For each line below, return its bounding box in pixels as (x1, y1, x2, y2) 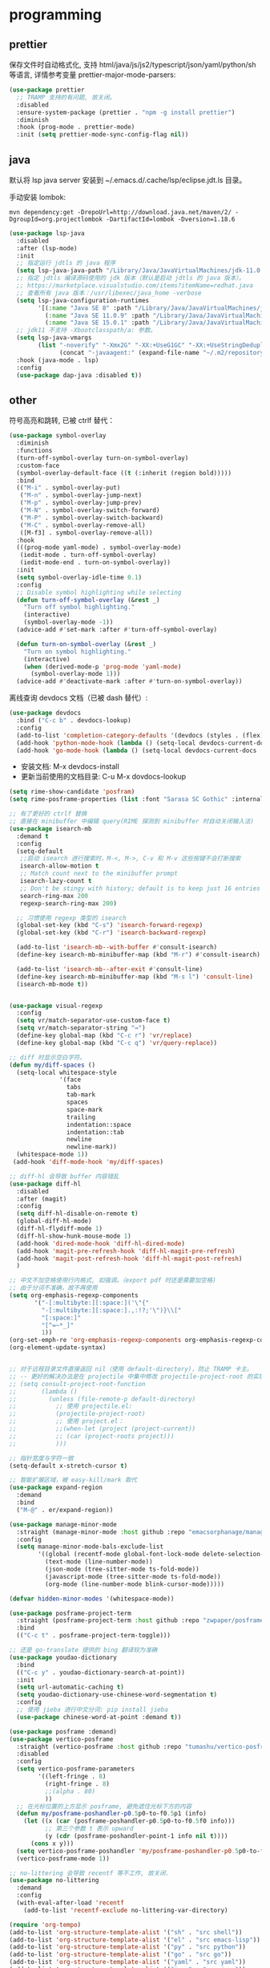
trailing (66, 1113, 95, 1121)
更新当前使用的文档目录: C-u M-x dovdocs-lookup (20, 772, 187, 782)
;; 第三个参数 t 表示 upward (44, 1824, 134, 1833)
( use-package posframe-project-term (9, 1609, 131, 1617)
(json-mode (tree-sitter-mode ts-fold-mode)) (44, 1565, 199, 1573)
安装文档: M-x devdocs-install (20, 762, 119, 771)
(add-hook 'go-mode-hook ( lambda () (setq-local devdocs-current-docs (16, 746, 257, 754)
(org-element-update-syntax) (9, 1344, 107, 1352)
